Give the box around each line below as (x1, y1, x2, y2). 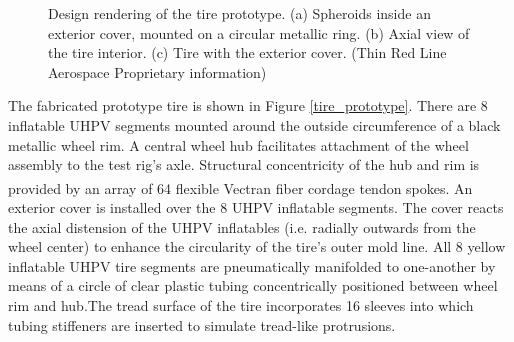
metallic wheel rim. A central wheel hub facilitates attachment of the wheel (8, 134, 469, 155)
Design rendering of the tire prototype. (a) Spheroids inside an (48, 3, 431, 23)
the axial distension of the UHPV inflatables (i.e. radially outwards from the (8, 216, 476, 237)
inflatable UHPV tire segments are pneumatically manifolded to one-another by (8, 255, 496, 276)
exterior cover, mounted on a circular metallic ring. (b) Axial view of (48, 22, 470, 43)
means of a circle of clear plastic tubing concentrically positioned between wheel (8, 275, 498, 296)
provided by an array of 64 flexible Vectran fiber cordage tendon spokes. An (8, 177, 473, 198)
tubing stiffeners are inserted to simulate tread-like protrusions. (8, 314, 396, 335)
